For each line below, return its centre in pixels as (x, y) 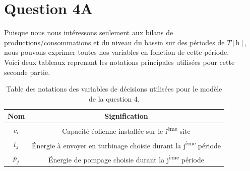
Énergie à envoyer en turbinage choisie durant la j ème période (126, 144)
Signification (126, 116)
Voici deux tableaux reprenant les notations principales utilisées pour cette (119, 62)
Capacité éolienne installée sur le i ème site (126, 130)
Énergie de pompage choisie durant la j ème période (126, 159)
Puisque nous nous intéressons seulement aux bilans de (89, 32)
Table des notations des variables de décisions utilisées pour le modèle (114, 89)
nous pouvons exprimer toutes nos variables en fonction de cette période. (117, 52)
